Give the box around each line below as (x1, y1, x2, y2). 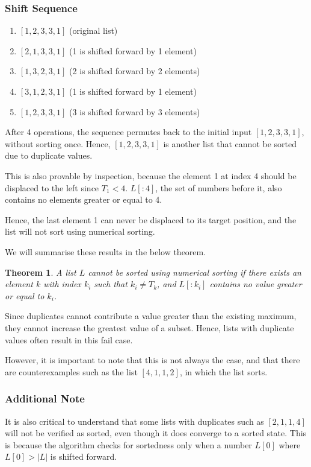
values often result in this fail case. (5, 333, 133, 346)
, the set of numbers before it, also (155, 181, 282, 194)
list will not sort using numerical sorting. (5, 225, 155, 238)
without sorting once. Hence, (5, 137, 111, 150)
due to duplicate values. (5, 149, 93, 162)
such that (94, 278, 128, 290)
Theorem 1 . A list (5, 265, 76, 278)
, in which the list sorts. (179, 365, 268, 378)
